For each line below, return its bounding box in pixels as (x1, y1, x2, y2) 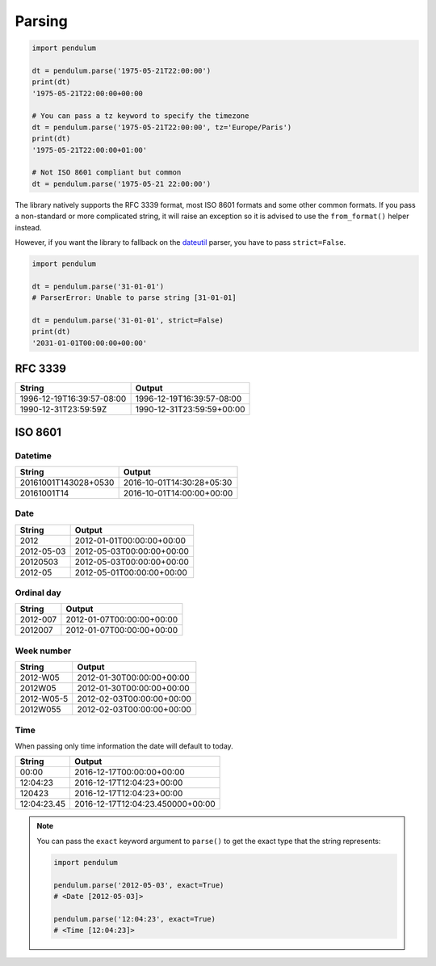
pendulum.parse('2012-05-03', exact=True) (53, 880, 224, 889)
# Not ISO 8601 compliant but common (31, 168, 182, 177)
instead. (15, 222, 42, 232)
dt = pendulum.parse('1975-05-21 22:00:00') (31, 179, 212, 188)
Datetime (15, 449, 52, 461)
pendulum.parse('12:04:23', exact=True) (53, 914, 216, 923)
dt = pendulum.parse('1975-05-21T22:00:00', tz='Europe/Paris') (31, 122, 292, 132)
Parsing (15, 12, 68, 30)
